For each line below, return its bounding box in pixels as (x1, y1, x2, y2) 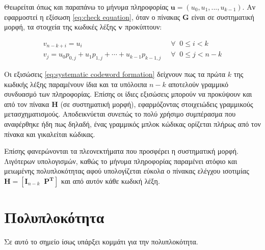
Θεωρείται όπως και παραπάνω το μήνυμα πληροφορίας (4, 2, 169, 12)
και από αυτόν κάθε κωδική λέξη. (61, 176, 160, 186)
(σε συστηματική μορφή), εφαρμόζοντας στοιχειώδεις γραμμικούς (60, 98, 253, 109)
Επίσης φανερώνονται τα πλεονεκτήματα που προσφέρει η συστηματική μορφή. (4, 146, 238, 156)
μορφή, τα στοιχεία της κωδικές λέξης (4, 21, 116, 32)
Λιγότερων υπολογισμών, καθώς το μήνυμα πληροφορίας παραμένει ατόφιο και (4, 155, 237, 166)
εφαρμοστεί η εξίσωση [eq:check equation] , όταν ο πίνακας (4, 11, 180, 22)
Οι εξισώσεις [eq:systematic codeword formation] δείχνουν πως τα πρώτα (4, 69, 226, 79)
